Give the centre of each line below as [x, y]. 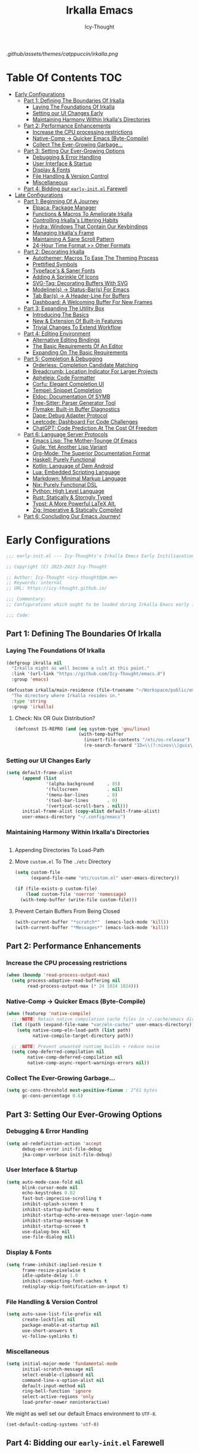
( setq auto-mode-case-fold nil [45, 1182]
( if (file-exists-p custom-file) [56, 889]
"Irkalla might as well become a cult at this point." [81, 668]
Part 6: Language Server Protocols [66, 434]
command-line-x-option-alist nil [63, 1380]
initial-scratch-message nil [58, 1369]
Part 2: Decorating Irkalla [54, 251]
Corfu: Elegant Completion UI [68, 384]
